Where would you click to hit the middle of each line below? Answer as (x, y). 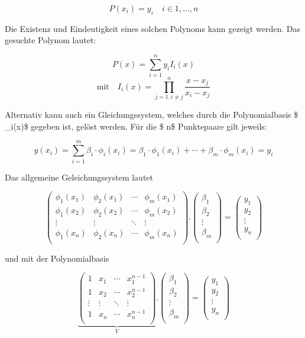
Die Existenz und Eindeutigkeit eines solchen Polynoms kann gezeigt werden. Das (152, 28)
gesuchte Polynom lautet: (51, 40)
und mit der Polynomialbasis (57, 258)
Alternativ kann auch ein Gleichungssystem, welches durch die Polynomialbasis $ (152, 115)
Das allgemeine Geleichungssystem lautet (79, 177)
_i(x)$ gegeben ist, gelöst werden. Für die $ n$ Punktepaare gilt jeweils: (136, 126)
